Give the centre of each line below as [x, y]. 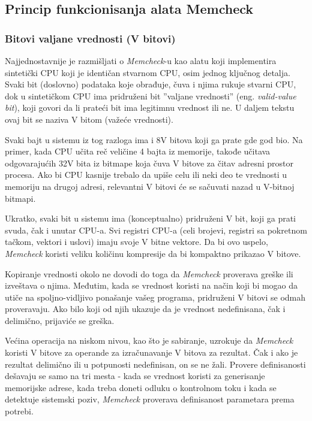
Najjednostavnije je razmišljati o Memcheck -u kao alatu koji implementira [141, 60]
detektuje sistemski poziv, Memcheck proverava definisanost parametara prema [150, 399]
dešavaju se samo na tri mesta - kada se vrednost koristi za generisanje [135, 376]
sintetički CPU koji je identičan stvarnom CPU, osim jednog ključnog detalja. [148, 72]
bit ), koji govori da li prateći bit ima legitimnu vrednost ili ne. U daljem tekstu [150, 107]
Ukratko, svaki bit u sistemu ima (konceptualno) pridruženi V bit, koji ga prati [150, 218]
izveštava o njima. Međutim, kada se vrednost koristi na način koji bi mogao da [151, 285]
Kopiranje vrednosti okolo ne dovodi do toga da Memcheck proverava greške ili [149, 273]
